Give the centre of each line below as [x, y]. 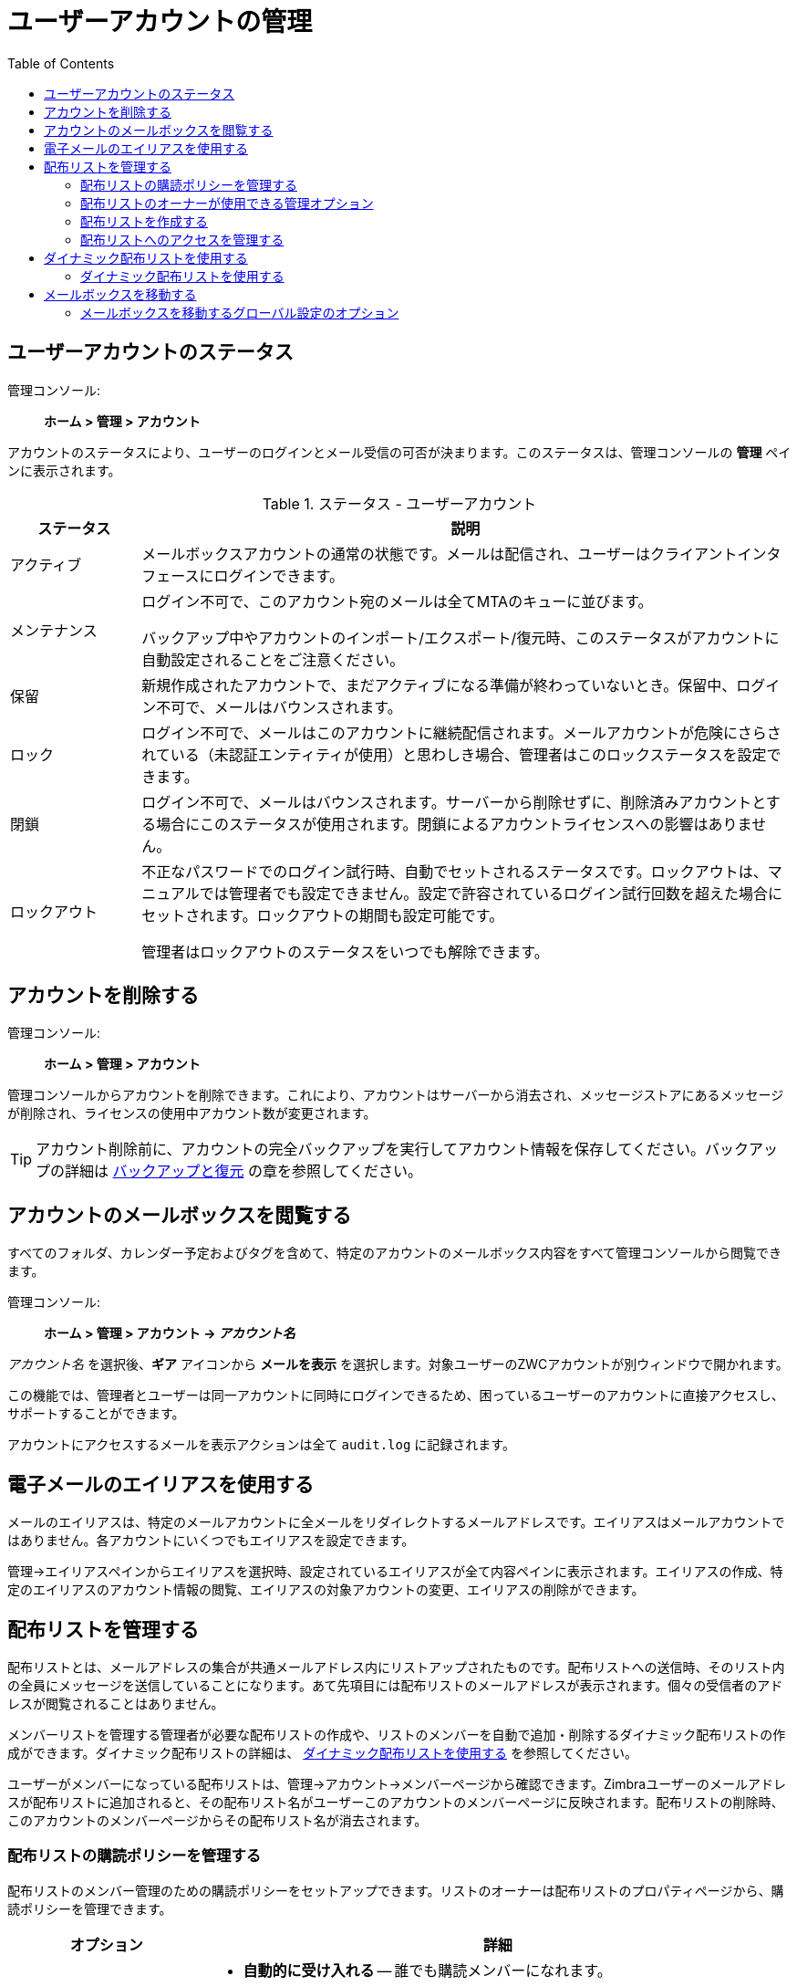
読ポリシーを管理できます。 [90, 1908]
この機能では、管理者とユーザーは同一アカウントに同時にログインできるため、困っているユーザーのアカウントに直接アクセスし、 [396, 1395]
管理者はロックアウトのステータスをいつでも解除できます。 [345, 951]
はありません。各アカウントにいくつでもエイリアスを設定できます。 [211, 1541]
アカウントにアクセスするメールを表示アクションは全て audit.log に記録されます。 [261, 1445]
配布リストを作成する [144, 221]
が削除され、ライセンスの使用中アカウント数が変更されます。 [192, 1113]
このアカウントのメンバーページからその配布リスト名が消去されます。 [217, 1820]
